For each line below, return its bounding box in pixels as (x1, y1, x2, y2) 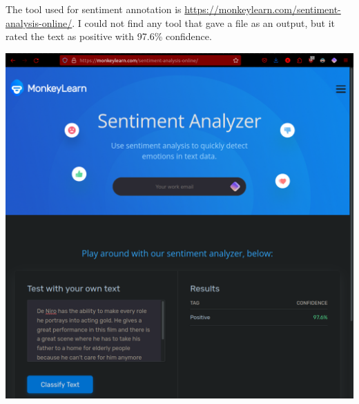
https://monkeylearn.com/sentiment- (184, 2, 341, 16)
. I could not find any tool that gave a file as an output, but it (72, 15, 336, 30)
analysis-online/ (6, 15, 72, 30)
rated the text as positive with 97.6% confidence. (6, 29, 212, 44)
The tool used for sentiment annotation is (6, 2, 182, 16)
